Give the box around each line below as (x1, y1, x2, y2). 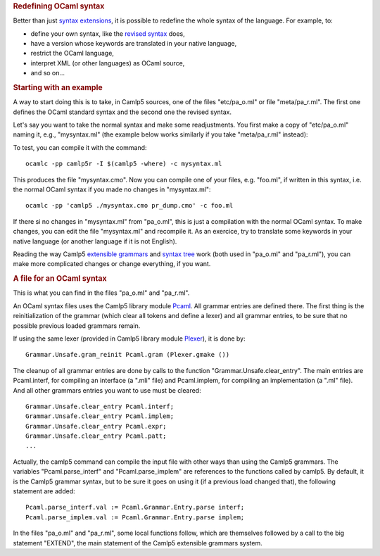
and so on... (30, 69, 65, 77)
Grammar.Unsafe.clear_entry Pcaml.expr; (25, 422, 167, 430)
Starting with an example (13, 83, 103, 92)
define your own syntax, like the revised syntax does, (30, 29, 186, 38)
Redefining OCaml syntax (13, 1, 105, 11)
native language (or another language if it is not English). (13, 236, 177, 246)
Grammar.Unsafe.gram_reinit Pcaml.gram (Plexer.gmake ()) (25, 350, 230, 359)
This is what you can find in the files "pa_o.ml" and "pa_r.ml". (13, 289, 190, 297)
